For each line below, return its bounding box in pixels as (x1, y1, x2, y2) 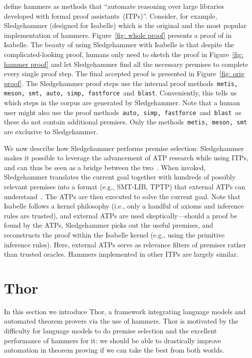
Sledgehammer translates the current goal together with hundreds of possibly (4, 172, 236, 182)
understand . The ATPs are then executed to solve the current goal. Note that (4, 191, 241, 201)
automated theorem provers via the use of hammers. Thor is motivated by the (4, 316, 239, 326)
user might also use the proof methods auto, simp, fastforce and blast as (4, 107, 242, 117)
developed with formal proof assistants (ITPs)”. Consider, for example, (4, 10, 217, 21)
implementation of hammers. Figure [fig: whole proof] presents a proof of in (4, 30, 232, 40)
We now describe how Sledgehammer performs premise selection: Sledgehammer (4, 143, 244, 153)
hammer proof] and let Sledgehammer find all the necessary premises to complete (4, 59, 249, 69)
